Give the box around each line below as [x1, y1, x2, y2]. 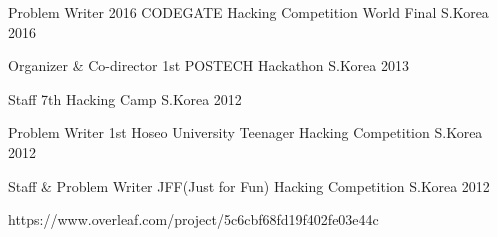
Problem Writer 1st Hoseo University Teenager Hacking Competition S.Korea [8, 122, 483, 143]
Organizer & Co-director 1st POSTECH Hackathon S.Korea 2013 [8, 55, 409, 76]
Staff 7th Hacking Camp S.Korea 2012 [8, 88, 242, 109]
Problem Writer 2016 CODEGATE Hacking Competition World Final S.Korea [8, 2, 489, 22]
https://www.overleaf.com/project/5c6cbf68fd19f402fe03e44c [8, 209, 379, 230]
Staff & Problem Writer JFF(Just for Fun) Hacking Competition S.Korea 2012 [8, 175, 490, 196]
